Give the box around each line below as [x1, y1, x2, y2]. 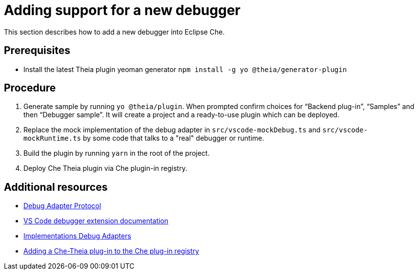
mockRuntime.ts [23, 134, 81, 143]
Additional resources [4, 181, 108, 193]
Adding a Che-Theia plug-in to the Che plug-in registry [23, 247, 199, 256]
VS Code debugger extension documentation [23, 217, 169, 225]
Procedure [4, 82, 56, 94]
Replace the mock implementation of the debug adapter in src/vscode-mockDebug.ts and [23, 126, 321, 134]
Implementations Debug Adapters [23, 232, 131, 240]
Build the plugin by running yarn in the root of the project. [23, 149, 210, 158]
